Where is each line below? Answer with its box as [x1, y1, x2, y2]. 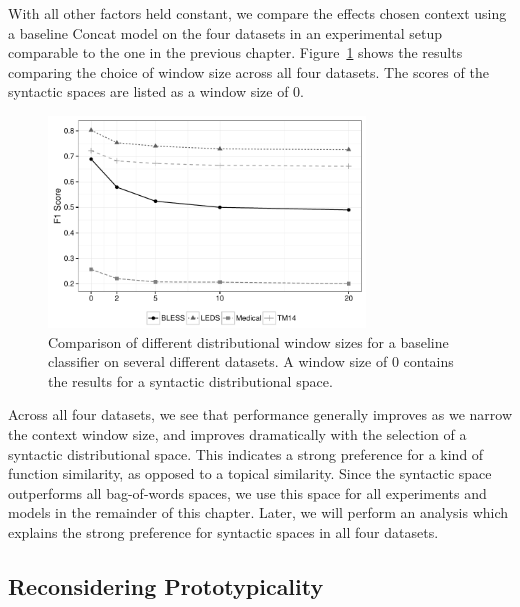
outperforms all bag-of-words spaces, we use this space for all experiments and [8, 482, 487, 503]
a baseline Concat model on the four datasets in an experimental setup [8, 22, 442, 43]
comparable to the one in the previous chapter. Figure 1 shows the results [8, 42, 463, 63]
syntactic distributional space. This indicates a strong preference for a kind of [8, 443, 484, 464]
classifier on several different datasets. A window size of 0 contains [48, 351, 454, 372]
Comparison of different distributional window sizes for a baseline [48, 331, 449, 352]
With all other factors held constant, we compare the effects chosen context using [8, 3, 507, 23]
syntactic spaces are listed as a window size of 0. [8, 81, 304, 102]
